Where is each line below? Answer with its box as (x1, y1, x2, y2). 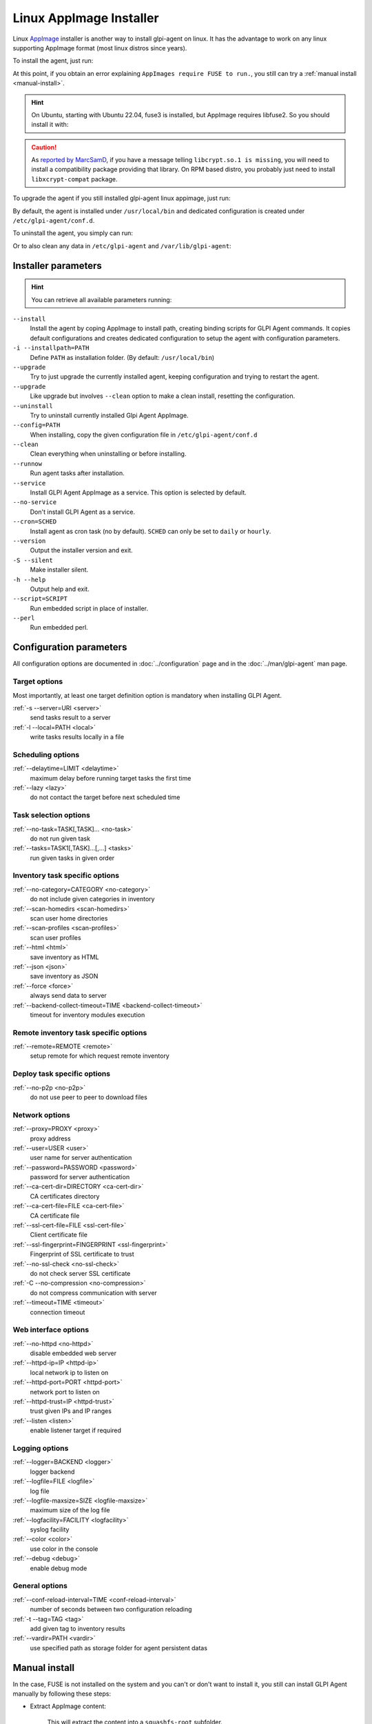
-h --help (12, 576, 46, 583)
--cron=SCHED (12, 518, 57, 525)
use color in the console (30, 1545, 99, 1553)
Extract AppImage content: (30, 1702, 107, 1710)
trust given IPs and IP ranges (30, 1407, 112, 1415)
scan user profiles (30, 933, 82, 941)
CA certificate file (30, 1211, 80, 1220)
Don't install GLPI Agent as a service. (30, 508, 136, 516)
